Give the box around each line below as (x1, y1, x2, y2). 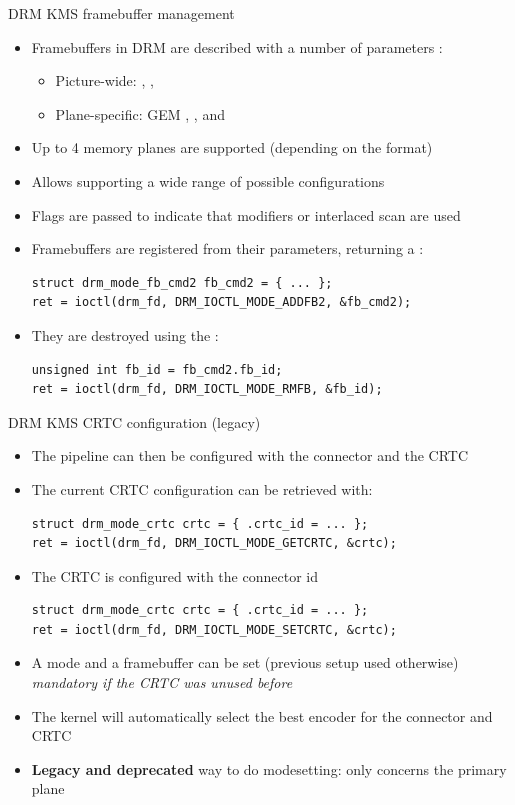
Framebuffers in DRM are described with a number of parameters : (31, 36, 443, 57)
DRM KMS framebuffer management (8, 3, 235, 23)
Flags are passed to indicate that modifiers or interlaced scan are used (31, 204, 461, 225)
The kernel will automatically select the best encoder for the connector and (31, 705, 493, 726)
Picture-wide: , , (55, 70, 154, 91)
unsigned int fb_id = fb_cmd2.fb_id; (31, 362, 283, 377)
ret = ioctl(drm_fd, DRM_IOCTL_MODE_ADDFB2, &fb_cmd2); (31, 295, 412, 310)
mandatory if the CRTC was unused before (31, 672, 293, 693)
